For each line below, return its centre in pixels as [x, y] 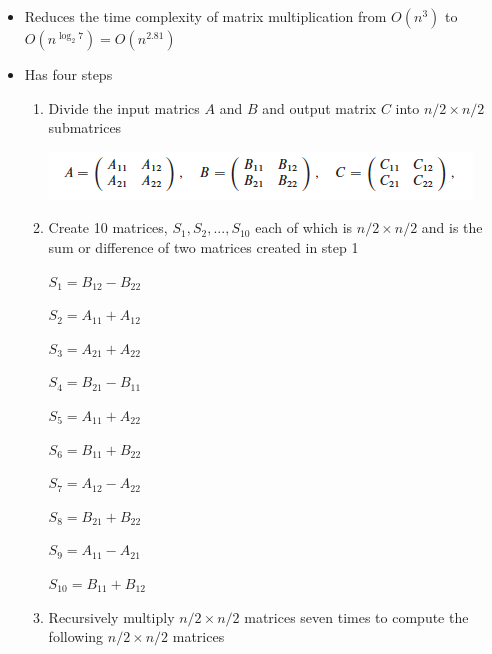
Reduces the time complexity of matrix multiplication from [205, 16]
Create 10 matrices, [108, 227]
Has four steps [68, 74]
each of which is [304, 227]
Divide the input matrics [124, 107]
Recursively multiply [111, 616]
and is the [452, 227]
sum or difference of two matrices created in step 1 [203, 246]
